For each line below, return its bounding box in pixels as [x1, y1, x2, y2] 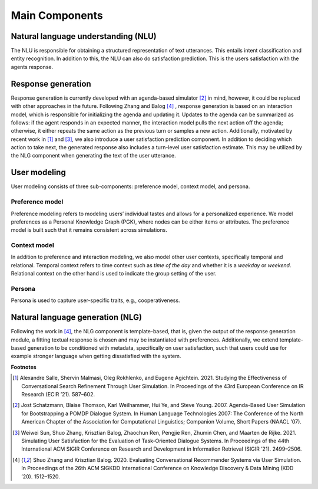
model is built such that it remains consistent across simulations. [11, 227, 168, 234]
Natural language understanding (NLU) [11, 31, 157, 41]
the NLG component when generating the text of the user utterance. [11, 152, 176, 159]
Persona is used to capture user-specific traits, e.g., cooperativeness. [11, 297, 180, 304]
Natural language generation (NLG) [11, 313, 143, 323]
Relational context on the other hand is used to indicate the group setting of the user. [11, 270, 217, 277]
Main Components [11, 9, 103, 22]
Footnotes [11, 363, 37, 370]
